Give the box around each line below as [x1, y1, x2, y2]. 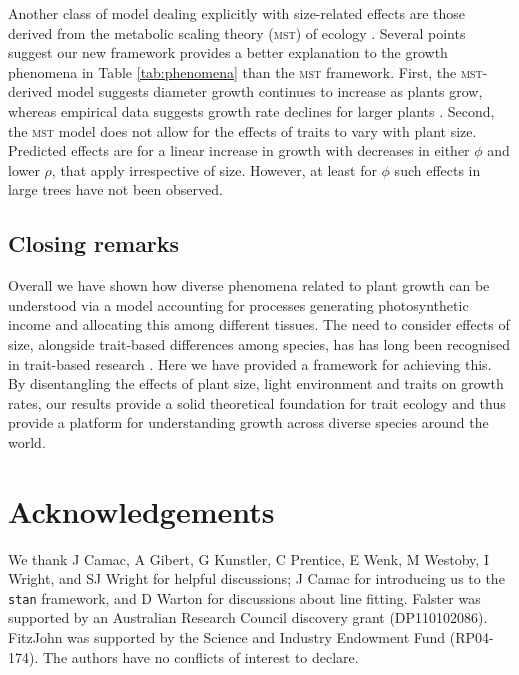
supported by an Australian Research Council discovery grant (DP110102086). [8, 607, 488, 628]
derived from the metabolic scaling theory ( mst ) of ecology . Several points [8, 22, 466, 43]
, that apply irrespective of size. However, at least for [51, 159, 377, 180]
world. [8, 431, 46, 452]
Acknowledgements [8, 490, 275, 531]
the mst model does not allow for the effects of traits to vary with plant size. [8, 120, 477, 141]
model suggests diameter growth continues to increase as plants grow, [57, 81, 483, 102]
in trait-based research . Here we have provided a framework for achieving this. [8, 353, 492, 374]
